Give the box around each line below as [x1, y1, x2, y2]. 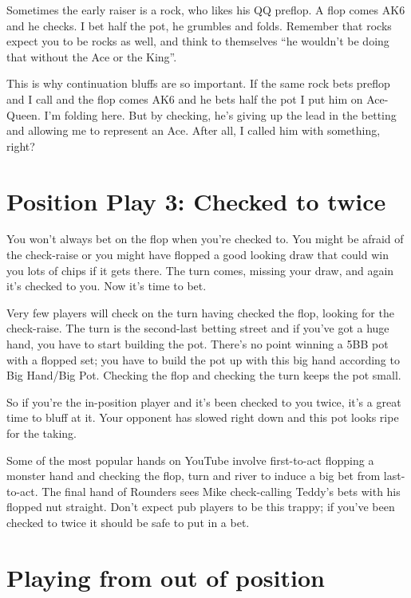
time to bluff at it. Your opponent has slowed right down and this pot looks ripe [6, 409, 399, 426]
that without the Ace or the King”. [6, 48, 177, 65]
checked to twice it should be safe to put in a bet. [6, 513, 250, 530]
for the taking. [6, 425, 77, 441]
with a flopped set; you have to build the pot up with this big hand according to [6, 351, 400, 368]
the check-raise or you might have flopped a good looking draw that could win [6, 246, 389, 263]
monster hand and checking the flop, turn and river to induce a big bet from [6, 467, 381, 484]
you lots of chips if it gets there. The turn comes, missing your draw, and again [6, 262, 394, 278]
